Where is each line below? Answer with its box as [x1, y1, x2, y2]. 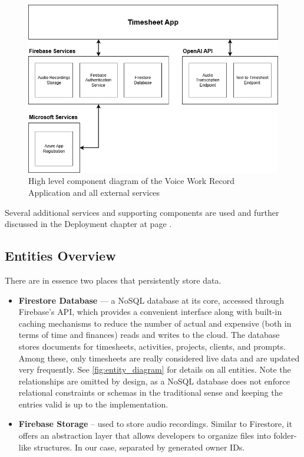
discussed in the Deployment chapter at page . [5, 218, 172, 230]
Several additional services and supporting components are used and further [5, 206, 279, 218]
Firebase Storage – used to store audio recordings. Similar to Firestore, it [18, 417, 292, 430]
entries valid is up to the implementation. [18, 397, 168, 410]
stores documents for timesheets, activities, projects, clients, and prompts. [18, 340, 286, 352]
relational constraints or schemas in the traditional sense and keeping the [18, 386, 283, 399]
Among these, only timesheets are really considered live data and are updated [18, 351, 300, 364]
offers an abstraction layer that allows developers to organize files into [18, 429, 271, 442]
